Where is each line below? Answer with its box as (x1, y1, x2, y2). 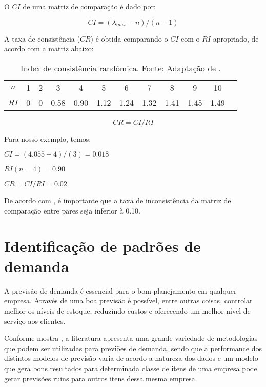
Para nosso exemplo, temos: (4, 133, 91, 144)
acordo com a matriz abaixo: (4, 43, 94, 54)
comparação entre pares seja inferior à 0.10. (4, 205, 140, 216)
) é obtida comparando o (90, 33, 168, 44)
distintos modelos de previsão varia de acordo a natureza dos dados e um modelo (4, 353, 258, 363)
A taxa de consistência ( (4, 33, 80, 44)
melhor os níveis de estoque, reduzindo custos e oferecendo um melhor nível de (4, 305, 251, 316)
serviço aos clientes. (4, 315, 66, 326)
